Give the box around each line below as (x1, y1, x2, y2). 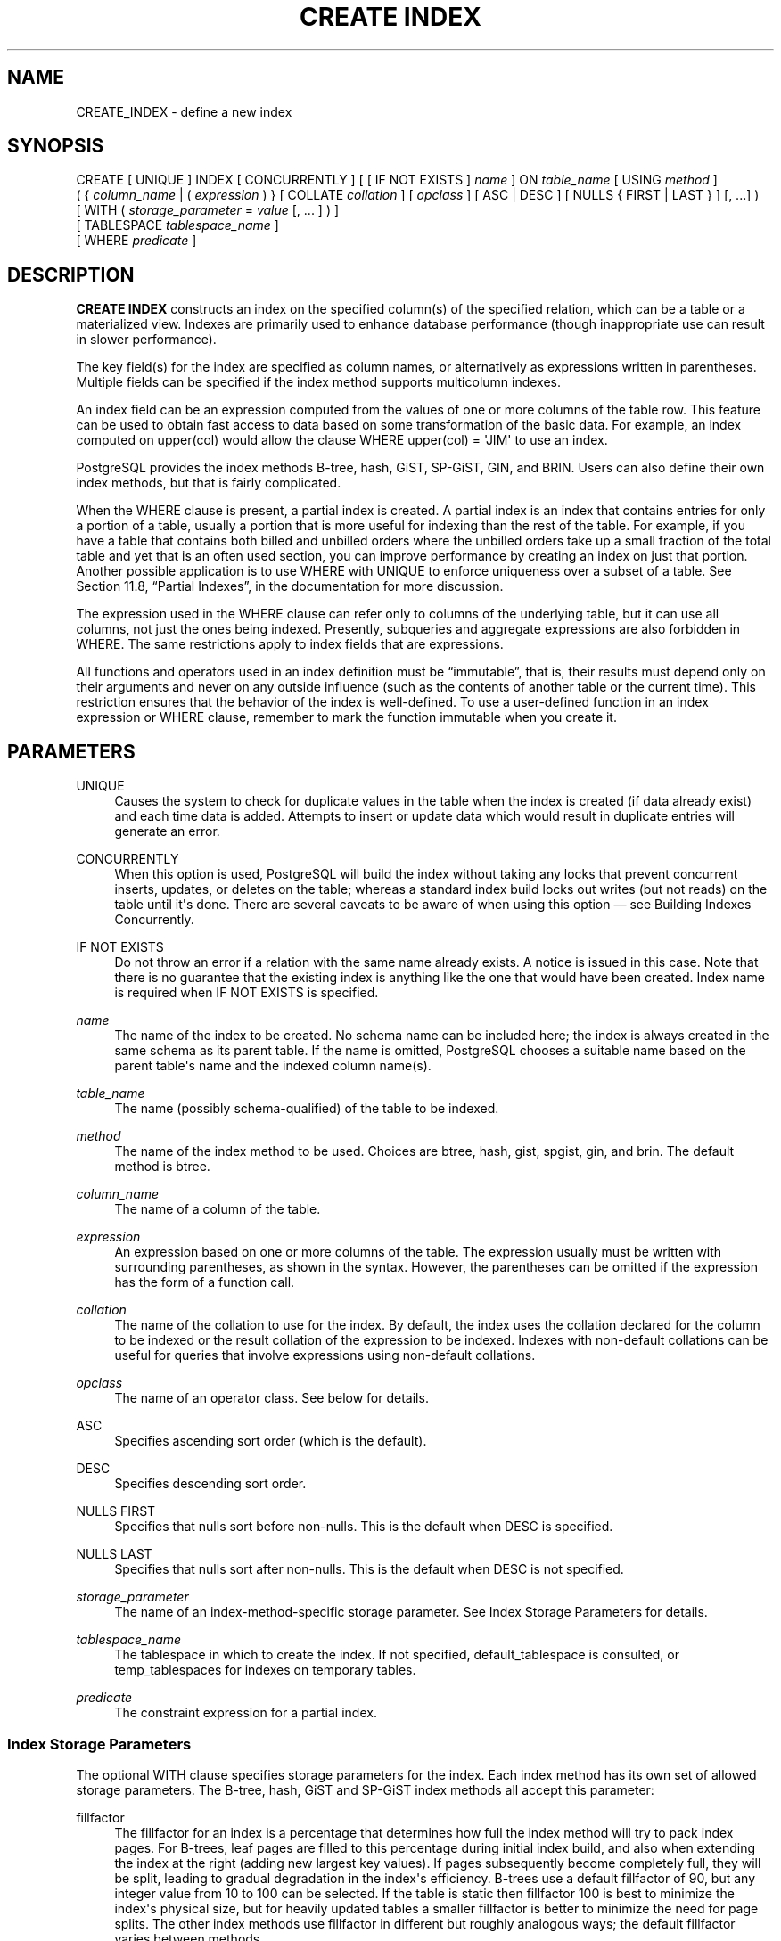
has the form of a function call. (114, 1274, 295, 1290)
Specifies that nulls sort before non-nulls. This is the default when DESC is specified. (114, 1519, 613, 1535)
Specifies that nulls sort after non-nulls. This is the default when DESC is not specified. (114, 1561, 624, 1577)
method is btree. (114, 1159, 210, 1175)
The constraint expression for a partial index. (114, 1705, 377, 1721)
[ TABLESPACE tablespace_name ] (76, 217, 279, 233)
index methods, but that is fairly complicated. (76, 475, 341, 491)
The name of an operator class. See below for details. (114, 1390, 429, 1406)
